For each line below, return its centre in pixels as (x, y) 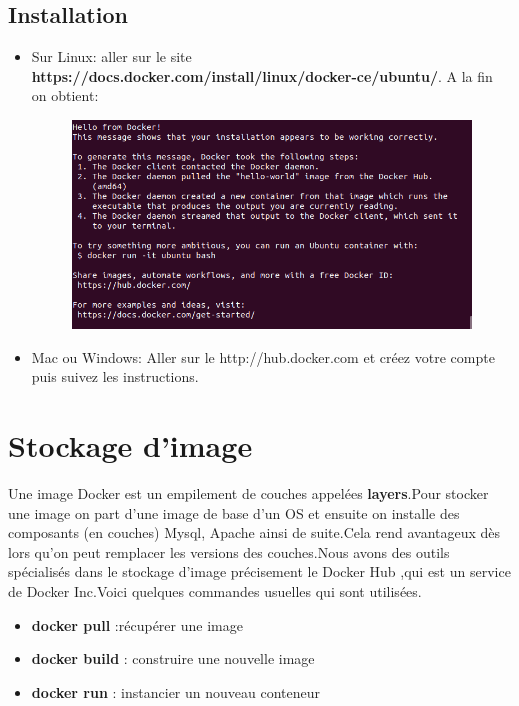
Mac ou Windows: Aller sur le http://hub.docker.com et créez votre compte (263, 356)
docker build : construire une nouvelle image (173, 658)
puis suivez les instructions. (115, 376)
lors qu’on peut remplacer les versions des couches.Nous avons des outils (229, 551)
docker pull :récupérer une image (137, 624)
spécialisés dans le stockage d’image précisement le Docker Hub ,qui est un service (259, 571)
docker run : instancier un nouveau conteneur (176, 691)
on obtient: (65, 95)
